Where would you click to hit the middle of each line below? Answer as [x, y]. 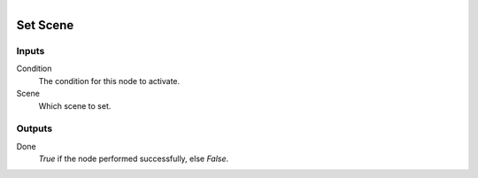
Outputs [35, 128]
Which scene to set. [75, 105]
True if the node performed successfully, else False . [134, 159]
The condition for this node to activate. [109, 81]
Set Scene [45, 25]
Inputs [31, 50]
